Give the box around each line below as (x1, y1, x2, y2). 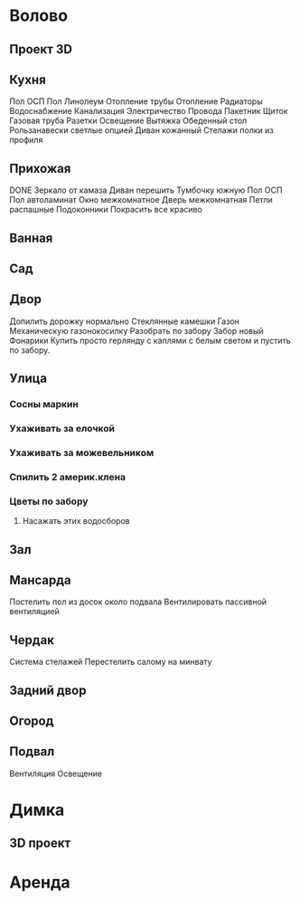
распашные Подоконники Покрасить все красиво (9, 204, 203, 215)
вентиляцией (9, 606, 61, 617)
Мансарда (9, 572, 71, 588)
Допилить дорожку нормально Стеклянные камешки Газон (9, 316, 239, 327)
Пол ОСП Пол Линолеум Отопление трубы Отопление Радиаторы (9, 96, 264, 107)
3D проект (9, 836, 71, 851)
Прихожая (9, 160, 71, 176)
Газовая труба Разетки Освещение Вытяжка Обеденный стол (9, 115, 248, 127)
